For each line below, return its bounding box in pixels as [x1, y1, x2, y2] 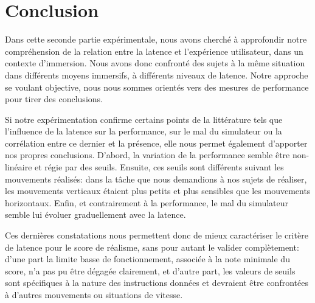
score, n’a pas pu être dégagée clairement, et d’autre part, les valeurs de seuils [5, 264, 296, 277]
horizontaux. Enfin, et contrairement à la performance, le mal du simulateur [5, 196, 289, 209]
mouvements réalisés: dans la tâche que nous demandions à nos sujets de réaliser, [5, 172, 307, 185]
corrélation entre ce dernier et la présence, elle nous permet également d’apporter [5, 136, 308, 149]
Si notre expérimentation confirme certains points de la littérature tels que [5, 113, 283, 125]
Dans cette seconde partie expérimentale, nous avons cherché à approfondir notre [5, 33, 307, 46]
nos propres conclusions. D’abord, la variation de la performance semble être [5, 148, 290, 161]
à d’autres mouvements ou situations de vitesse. [5, 288, 183, 301]
